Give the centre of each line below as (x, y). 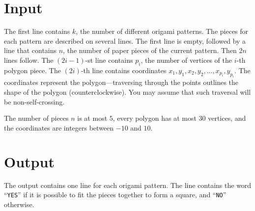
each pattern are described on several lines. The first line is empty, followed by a (125, 40)
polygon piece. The (32, 70)
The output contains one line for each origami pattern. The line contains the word (128, 185)
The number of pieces (36, 118)
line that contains (30, 50)
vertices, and (227, 118)
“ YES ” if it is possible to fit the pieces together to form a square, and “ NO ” (115, 195)
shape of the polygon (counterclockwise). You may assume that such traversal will (127, 92)
